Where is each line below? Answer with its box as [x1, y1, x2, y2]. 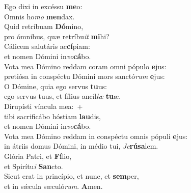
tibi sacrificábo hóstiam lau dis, [4, 111, 101, 121]
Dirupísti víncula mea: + [4, 100, 83, 111]
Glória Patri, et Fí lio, [4, 150, 72, 161]
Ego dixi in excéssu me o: [4, 1, 83, 11]
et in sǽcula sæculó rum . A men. [4, 180, 103, 191]
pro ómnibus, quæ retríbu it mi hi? [4, 31, 110, 41]
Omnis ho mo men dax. [4, 11, 75, 21]
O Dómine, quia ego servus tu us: [4, 80, 107, 91]
